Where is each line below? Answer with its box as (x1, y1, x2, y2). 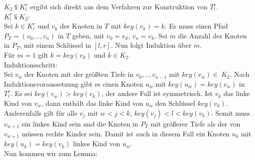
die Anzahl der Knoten (178, 30, 247, 40)
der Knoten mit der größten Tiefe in (24, 69, 134, 79)
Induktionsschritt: (4, 59, 58, 69)
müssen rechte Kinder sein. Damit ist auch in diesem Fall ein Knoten (22, 128, 230, 138)
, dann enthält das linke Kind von (41, 97, 143, 108)
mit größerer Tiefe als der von (150, 118, 241, 128)
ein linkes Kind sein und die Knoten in (22, 118, 138, 128)
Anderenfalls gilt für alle (4, 107, 78, 118)
